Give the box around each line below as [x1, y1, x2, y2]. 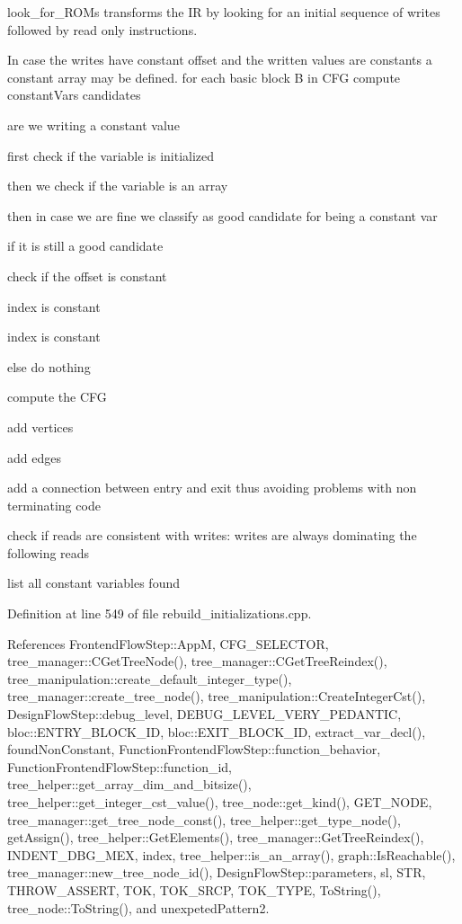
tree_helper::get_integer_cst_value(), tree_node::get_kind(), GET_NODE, [7, 793, 432, 811]
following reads [7, 543, 90, 562]
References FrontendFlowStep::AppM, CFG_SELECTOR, [7, 634, 329, 653]
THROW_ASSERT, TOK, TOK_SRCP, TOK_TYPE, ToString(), [7, 880, 381, 899]
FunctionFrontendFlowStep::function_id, [7, 757, 232, 776]
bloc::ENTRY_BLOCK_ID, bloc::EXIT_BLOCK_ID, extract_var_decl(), [7, 722, 426, 741]
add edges [7, 448, 61, 466]
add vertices [7, 417, 74, 436]
